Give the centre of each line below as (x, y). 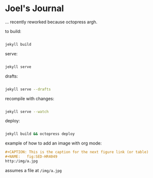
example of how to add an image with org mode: (53, 143)
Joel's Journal (34, 8)
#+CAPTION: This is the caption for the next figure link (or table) (77, 152)
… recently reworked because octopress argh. (51, 22)
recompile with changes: (30, 98)
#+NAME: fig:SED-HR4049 (31, 157)
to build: (13, 31)
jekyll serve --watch (27, 112)
